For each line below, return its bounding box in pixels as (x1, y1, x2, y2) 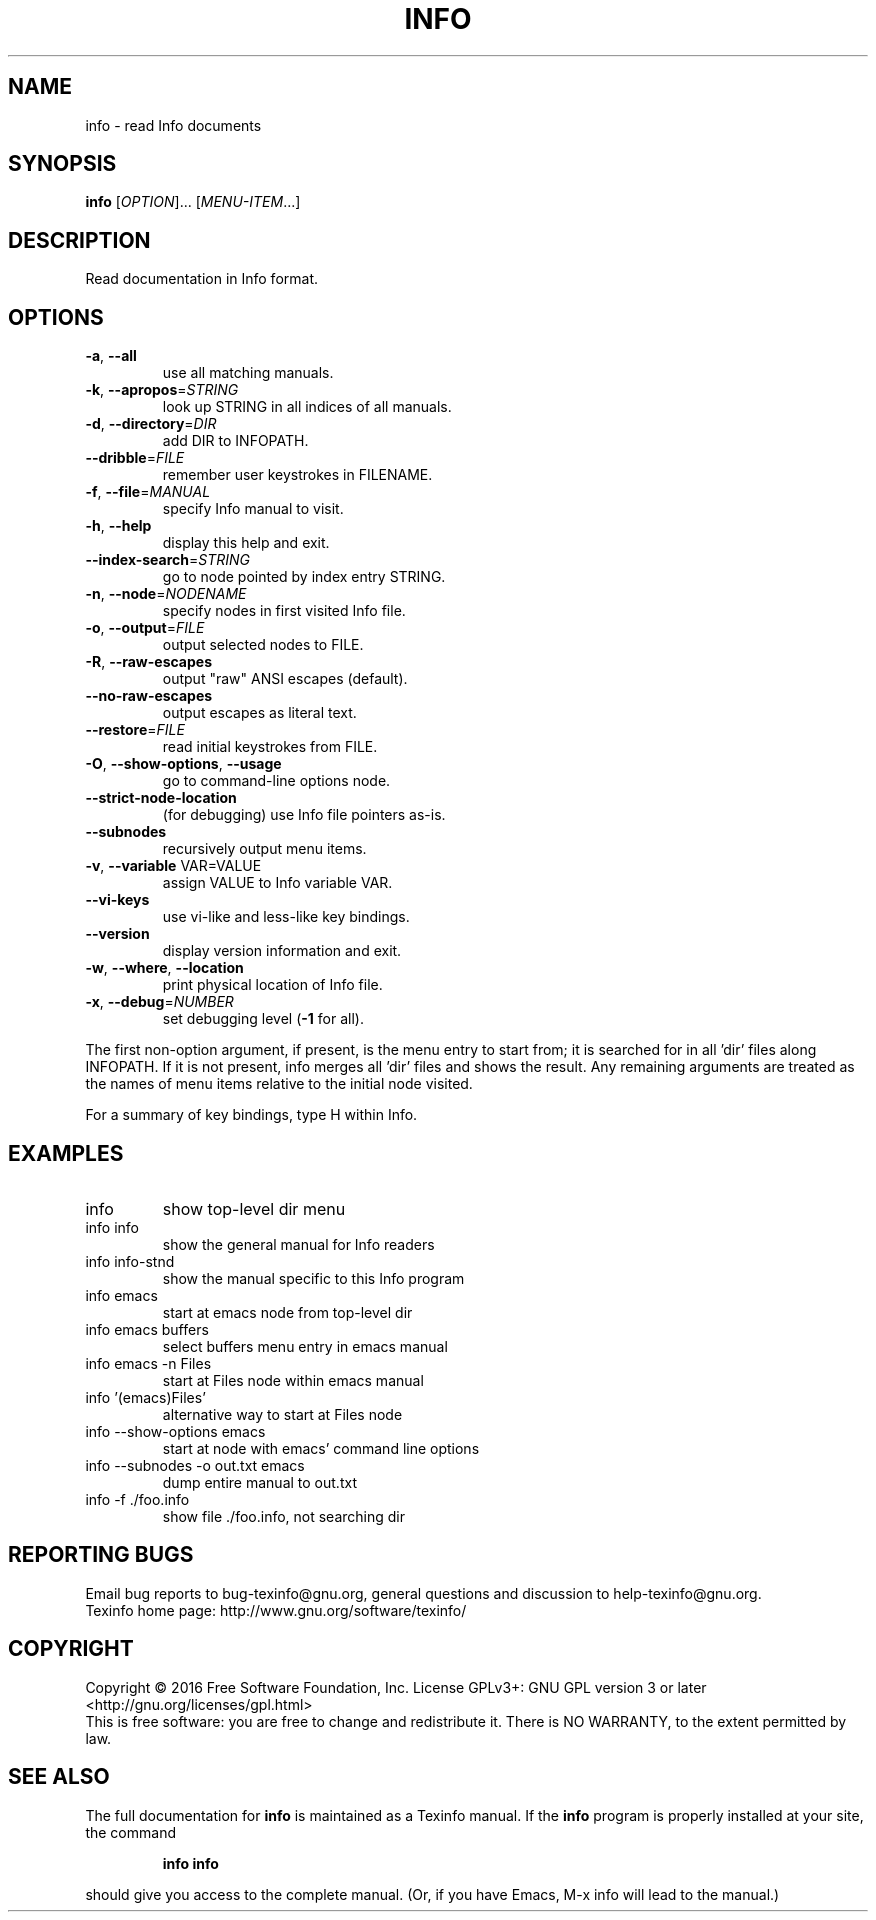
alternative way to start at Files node (162, 1405, 403, 1423)
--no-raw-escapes (85, 687, 213, 705)
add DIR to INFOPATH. (162, 432, 309, 450)
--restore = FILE (85, 721, 185, 739)
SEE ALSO (8, 1764, 110, 1790)
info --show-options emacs (85, 1422, 266, 1440)
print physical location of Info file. (162, 976, 383, 994)
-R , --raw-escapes (85, 653, 212, 671)
